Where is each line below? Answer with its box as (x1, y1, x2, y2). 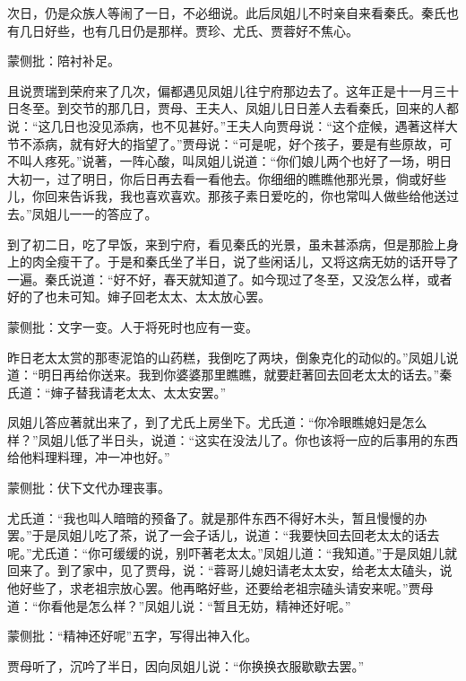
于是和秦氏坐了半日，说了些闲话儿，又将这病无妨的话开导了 (107, 252, 459, 271)
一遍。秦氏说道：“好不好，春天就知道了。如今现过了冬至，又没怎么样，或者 (7, 269, 453, 288)
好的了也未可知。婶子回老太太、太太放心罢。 (7, 287, 271, 306)
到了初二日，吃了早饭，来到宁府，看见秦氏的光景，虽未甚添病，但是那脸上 (7, 234, 446, 253)
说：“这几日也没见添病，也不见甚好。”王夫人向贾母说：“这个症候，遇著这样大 (7, 116, 458, 135)
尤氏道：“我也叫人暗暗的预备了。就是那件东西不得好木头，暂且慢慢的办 (7, 508, 427, 527)
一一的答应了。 (69, 204, 158, 223)
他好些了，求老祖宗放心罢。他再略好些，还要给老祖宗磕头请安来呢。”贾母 (7, 579, 434, 598)
